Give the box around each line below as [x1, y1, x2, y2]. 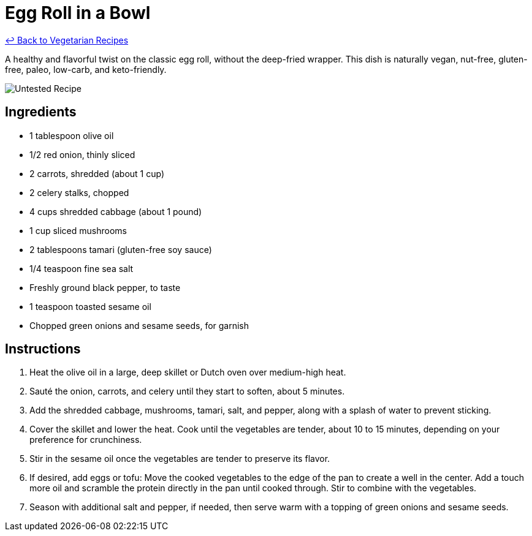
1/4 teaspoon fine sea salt [29, 263, 134, 274]
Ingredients [5, 104, 77, 120]
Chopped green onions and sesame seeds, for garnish [29, 320, 249, 331]
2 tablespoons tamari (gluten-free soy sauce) [29, 244, 212, 255]
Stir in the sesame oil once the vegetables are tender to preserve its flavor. [29, 453, 330, 464]
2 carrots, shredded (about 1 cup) [29, 168, 165, 179]
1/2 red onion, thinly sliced [29, 149, 135, 160]
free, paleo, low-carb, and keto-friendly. [5, 64, 167, 75]
